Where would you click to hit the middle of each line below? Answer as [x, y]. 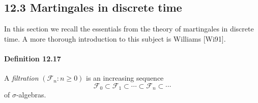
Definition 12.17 [33, 58]
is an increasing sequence [125, 78]
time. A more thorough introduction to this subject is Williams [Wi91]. [115, 38]
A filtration [21, 78]
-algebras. [31, 95]
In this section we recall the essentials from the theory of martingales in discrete [129, 29]
